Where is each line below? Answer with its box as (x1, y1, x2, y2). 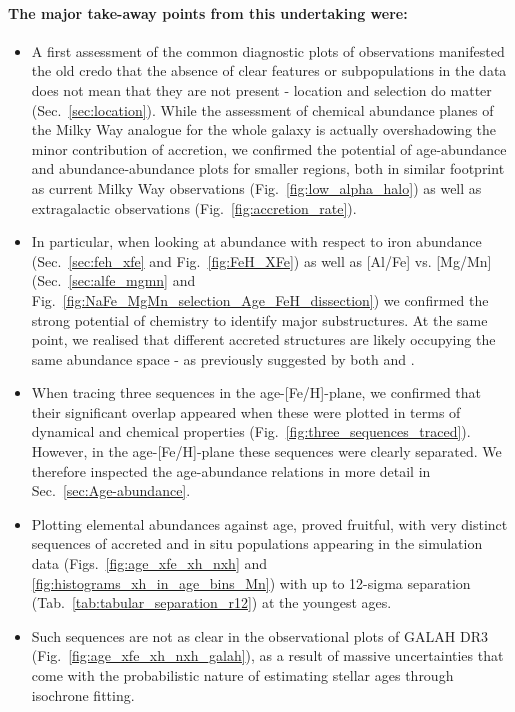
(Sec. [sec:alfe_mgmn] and (31, 270, 196, 291)
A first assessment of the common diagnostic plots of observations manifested (31, 40, 505, 61)
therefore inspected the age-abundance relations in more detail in (31, 460, 431, 481)
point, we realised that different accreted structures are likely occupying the (31, 329, 496, 350)
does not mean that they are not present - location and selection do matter (31, 79, 492, 100)
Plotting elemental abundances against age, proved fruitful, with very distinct (31, 513, 508, 534)
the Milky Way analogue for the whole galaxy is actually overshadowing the (31, 119, 496, 140)
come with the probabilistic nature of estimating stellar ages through (31, 665, 454, 686)
